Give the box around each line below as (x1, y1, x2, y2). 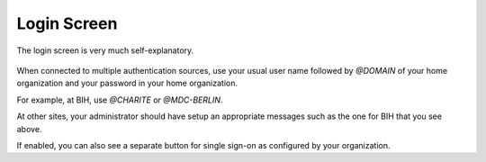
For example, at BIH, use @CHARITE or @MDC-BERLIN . (16, 94, 223, 105)
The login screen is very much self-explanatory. (16, 45, 194, 56)
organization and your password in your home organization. (16, 77, 238, 89)
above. (16, 123, 42, 134)
